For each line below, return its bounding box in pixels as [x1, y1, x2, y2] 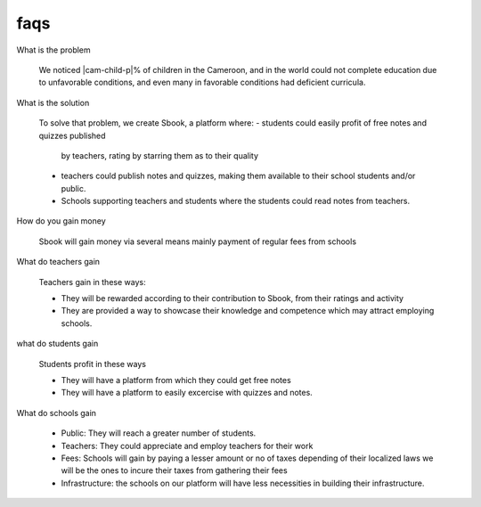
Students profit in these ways [38, 358, 147, 369]
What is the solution [16, 97, 90, 108]
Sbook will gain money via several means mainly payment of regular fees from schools [38, 236, 356, 247]
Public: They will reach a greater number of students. [61, 428, 257, 438]
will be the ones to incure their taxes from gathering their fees [61, 465, 289, 476]
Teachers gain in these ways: [38, 276, 146, 287]
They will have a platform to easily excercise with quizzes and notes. [61, 388, 314, 398]
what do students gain [16, 339, 99, 349]
